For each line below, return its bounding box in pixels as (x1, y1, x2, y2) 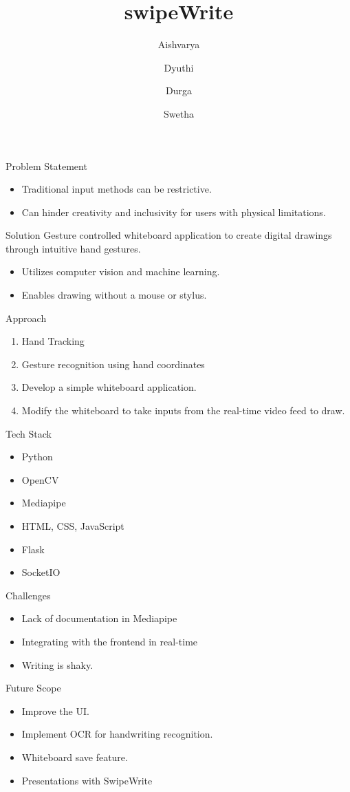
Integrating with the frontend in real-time (21, 634, 198, 648)
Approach (6, 310, 47, 325)
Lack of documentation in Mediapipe (21, 611, 177, 625)
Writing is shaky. (21, 657, 94, 672)
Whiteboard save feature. (21, 749, 128, 764)
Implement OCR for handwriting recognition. (21, 727, 213, 741)
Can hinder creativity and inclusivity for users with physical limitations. (21, 204, 326, 219)
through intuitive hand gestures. (6, 241, 141, 255)
